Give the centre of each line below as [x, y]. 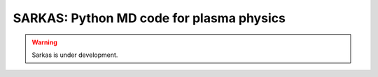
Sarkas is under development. [75, 55]
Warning [44, 42]
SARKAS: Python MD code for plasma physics [149, 18]
